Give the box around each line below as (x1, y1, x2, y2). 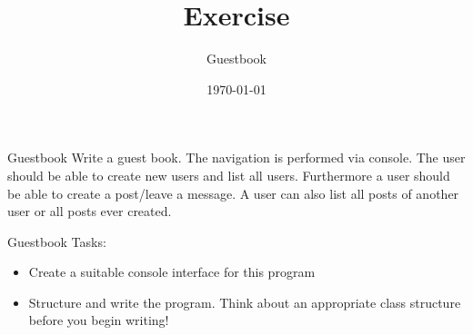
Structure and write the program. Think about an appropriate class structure (28, 292, 461, 311)
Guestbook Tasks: (7, 232, 106, 251)
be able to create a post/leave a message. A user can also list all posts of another (7, 183, 459, 202)
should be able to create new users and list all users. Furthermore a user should (7, 165, 450, 184)
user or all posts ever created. (7, 202, 172, 221)
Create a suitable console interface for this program (28, 262, 316, 281)
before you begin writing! (28, 310, 169, 330)
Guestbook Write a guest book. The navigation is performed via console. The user (7, 148, 466, 167)
